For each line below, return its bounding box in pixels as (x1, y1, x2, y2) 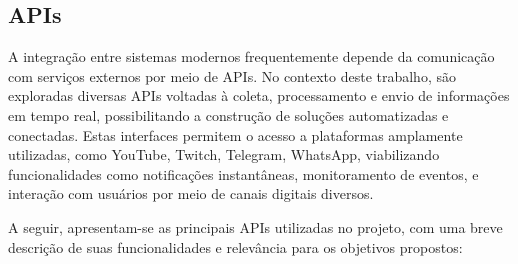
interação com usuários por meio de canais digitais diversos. (8, 183, 374, 204)
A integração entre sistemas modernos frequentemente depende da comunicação (8, 46, 495, 67)
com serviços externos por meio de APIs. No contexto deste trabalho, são (8, 65, 456, 86)
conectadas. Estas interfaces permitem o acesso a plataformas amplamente (8, 124, 463, 145)
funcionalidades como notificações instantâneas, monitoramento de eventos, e (8, 163, 479, 184)
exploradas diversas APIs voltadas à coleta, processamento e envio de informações (8, 85, 510, 106)
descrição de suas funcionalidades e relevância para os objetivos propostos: (8, 236, 463, 257)
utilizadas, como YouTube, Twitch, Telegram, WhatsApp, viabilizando (8, 144, 440, 165)
